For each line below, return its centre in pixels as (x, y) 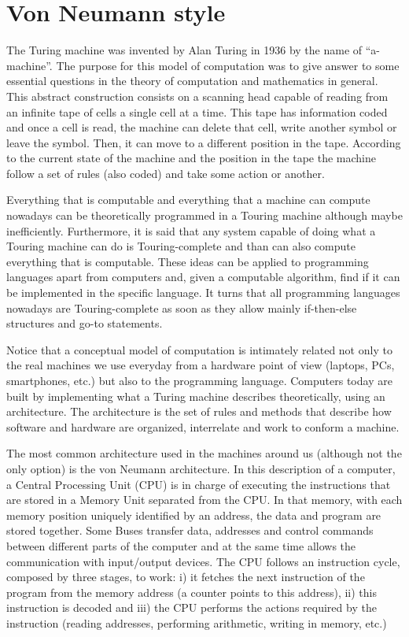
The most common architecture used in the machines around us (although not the (204, 453)
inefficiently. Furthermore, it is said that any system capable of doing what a (191, 230)
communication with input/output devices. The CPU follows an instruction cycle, (203, 561)
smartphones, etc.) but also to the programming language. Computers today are (199, 380)
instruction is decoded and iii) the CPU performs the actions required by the (192, 607)
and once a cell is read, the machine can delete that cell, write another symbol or (202, 127)
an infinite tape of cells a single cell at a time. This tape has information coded (197, 111)
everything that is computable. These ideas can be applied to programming (188, 261)
